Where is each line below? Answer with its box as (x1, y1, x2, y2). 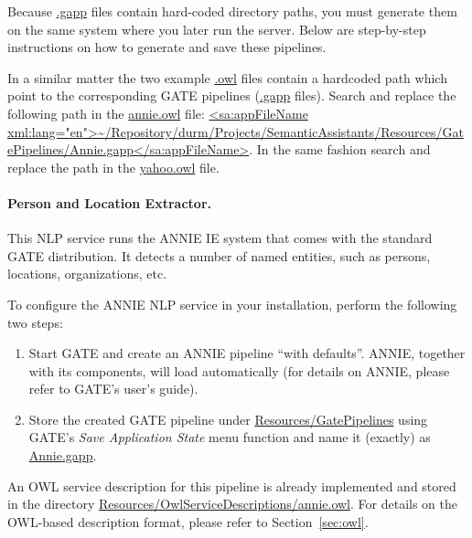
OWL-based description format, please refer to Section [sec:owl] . (7, 512, 369, 531)
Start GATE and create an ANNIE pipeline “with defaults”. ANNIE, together (28, 343, 466, 363)
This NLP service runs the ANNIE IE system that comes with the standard (7, 228, 433, 248)
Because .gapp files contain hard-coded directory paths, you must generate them (7, 2, 457, 20)
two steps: (7, 312, 63, 332)
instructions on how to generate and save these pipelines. (7, 37, 327, 57)
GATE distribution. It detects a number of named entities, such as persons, (7, 246, 431, 265)
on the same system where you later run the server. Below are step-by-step (7, 19, 426, 38)
